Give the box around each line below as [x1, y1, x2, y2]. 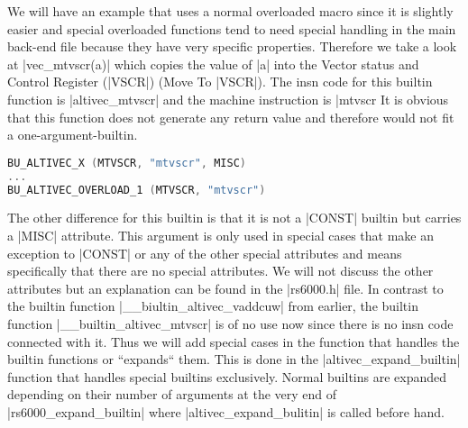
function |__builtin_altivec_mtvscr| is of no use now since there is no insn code [7, 314, 454, 332]
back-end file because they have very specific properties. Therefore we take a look [7, 37, 457, 56]
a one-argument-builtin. [7, 125, 138, 144]
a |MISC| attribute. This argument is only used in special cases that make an [7, 225, 435, 244]
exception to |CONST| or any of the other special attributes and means [7, 243, 402, 262]
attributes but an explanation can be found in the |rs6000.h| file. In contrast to [7, 278, 444, 297]
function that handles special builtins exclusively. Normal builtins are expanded [7, 367, 447, 386]
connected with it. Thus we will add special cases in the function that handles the [7, 332, 460, 351]
